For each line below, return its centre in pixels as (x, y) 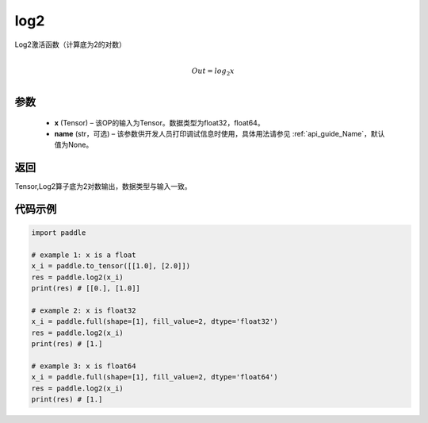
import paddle (59, 233)
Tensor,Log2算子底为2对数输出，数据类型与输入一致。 (103, 187)
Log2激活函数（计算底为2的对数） (70, 44)
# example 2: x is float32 (84, 310)
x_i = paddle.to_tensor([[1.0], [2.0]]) (111, 266)
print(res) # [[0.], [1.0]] (86, 288)
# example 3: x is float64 (84, 366)
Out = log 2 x (213, 71)
